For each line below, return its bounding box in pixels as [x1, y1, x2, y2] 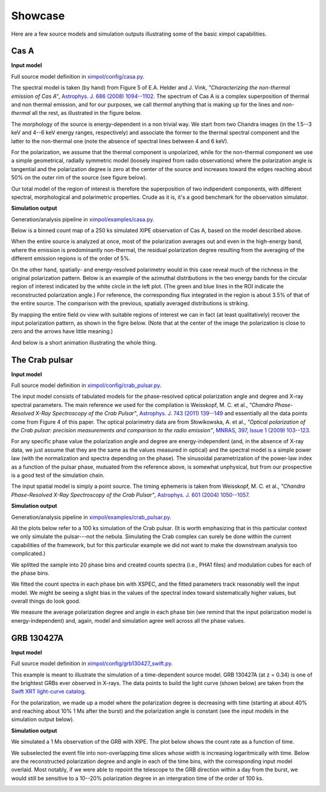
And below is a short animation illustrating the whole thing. [11, 339, 157, 346]
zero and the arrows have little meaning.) [11, 328, 113, 335]
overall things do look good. [11, 597, 81, 605]
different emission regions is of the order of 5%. [11, 255, 131, 262]
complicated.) [11, 550, 46, 557]
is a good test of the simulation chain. [11, 472, 105, 479]
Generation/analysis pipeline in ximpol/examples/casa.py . [11, 215, 155, 223]
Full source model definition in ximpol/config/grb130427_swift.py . [11, 660, 173, 667]
